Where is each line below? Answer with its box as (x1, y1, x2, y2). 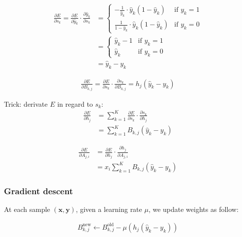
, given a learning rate (76, 204, 142, 214)
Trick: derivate (4, 98, 48, 109)
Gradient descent (4, 184, 73, 197)
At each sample (4, 204, 50, 214)
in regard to (57, 98, 93, 109)
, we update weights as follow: (148, 204, 239, 214)
